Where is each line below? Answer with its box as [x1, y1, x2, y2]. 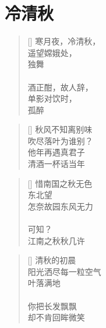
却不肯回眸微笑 [27, 311, 85, 323]
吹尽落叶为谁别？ [27, 134, 93, 146]
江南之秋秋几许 [27, 234, 85, 246]
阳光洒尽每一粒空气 [27, 265, 101, 277]
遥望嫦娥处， [27, 46, 77, 58]
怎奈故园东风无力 [27, 200, 93, 212]
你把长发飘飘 [27, 299, 77, 312]
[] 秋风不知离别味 [27, 123, 93, 135]
